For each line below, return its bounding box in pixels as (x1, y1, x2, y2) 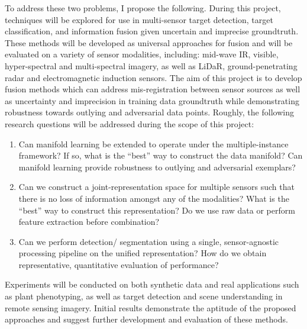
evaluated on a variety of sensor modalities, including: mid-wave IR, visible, (5, 48, 279, 60)
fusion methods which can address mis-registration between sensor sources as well (5, 83, 300, 95)
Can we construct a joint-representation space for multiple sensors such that (18, 180, 295, 193)
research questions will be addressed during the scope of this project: (5, 117, 254, 130)
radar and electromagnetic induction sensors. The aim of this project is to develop (5, 71, 302, 83)
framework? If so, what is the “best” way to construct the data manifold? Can (18, 149, 303, 162)
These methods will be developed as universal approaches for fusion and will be (5, 36, 293, 49)
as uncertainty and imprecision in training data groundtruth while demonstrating (5, 94, 299, 107)
